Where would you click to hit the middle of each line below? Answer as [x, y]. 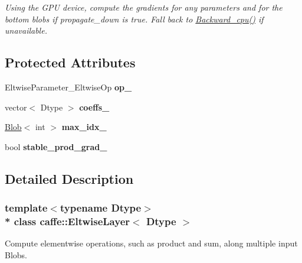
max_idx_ [84, 127]
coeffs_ [94, 107]
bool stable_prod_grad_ [56, 146]
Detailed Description [69, 178]
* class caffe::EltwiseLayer [68, 221]
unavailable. [26, 30]
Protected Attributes [70, 62]
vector [16, 107]
